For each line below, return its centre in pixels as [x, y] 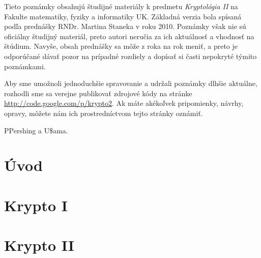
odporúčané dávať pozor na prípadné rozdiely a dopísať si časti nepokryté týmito [130, 56]
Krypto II [39, 245]
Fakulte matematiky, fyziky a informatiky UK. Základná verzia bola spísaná [123, 16]
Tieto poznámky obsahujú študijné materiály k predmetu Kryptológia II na [121, 6]
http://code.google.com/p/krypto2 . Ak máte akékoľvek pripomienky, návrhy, [124, 103]
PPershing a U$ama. [36, 130]
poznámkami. [25, 66]
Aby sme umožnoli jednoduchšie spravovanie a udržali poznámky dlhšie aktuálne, [131, 83]
